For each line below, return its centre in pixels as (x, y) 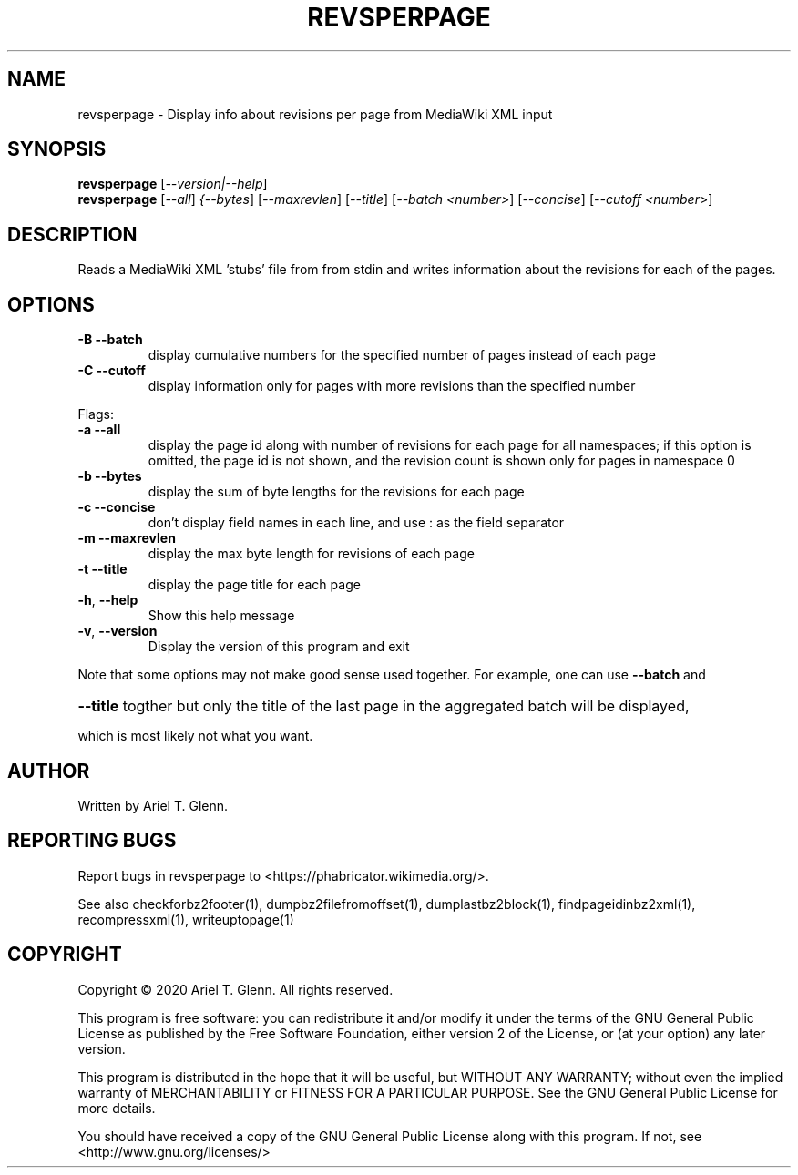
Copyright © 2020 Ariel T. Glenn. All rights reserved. (235, 989)
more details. (117, 1108)
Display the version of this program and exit (279, 647)
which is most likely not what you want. (195, 736)
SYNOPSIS (57, 149)
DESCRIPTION (72, 234)
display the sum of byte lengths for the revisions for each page (336, 492)
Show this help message (221, 616)
